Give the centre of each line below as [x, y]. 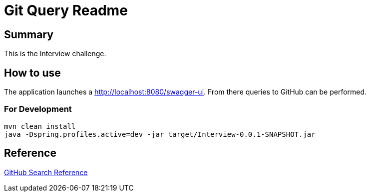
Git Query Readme [66, 10]
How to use [32, 73]
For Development [38, 109]
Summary [29, 34]
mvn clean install [40, 126]
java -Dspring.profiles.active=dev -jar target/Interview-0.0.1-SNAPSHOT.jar [160, 134]
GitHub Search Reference [46, 172]
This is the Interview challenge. [55, 54]
